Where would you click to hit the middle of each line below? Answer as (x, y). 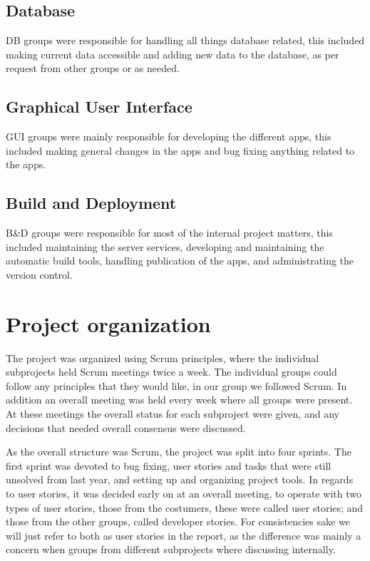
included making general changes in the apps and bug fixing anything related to (180, 150)
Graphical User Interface (99, 107)
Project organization (108, 323)
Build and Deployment (91, 203)
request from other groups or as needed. (93, 68)
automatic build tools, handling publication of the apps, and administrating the (180, 261)
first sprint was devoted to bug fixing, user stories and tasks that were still (169, 465)
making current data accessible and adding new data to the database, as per (173, 54)
